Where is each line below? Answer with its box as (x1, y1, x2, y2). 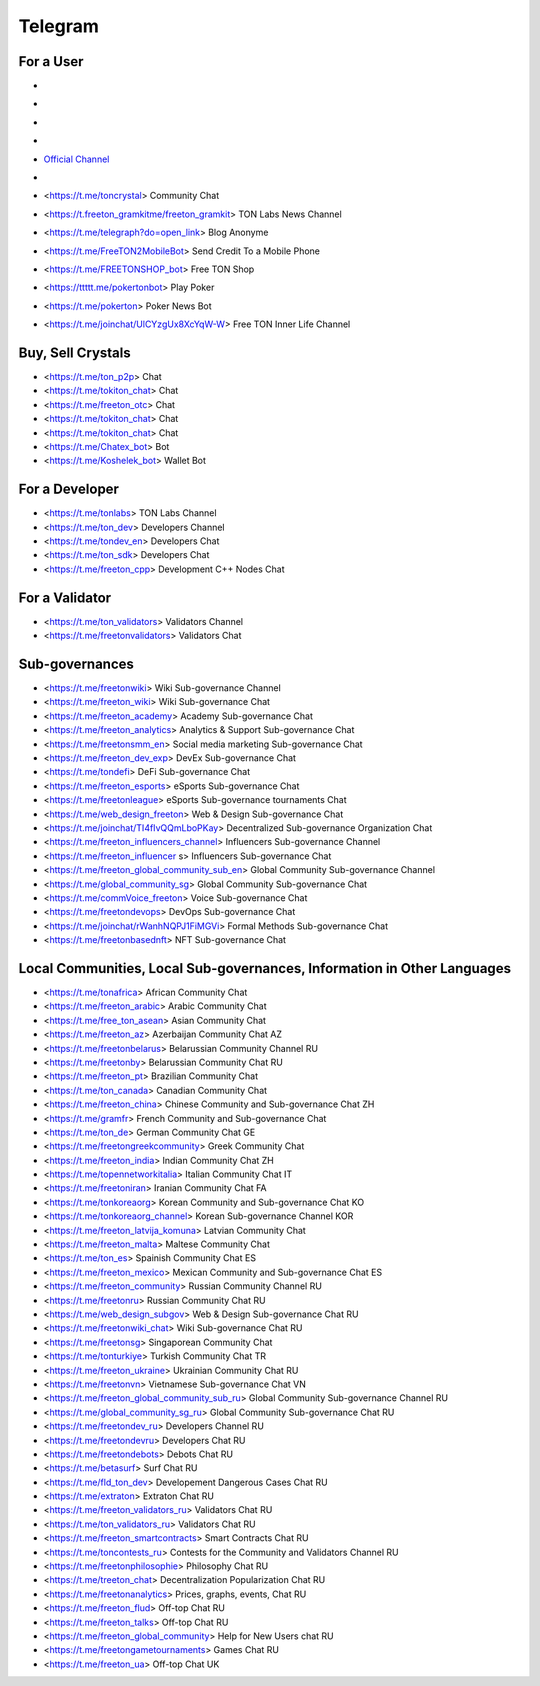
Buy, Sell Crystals (18, 344, 132, 361)
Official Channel (43, 153, 110, 165)
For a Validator (18, 589, 112, 606)
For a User (18, 53, 84, 70)
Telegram (18, 15, 99, 37)
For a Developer (18, 481, 120, 498)
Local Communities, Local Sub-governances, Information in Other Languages (18, 960, 512, 977)
